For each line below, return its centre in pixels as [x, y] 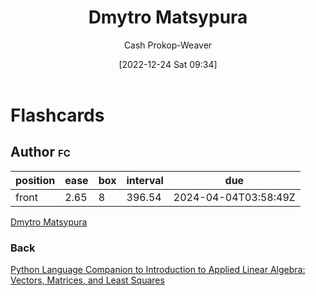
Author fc [40, 152]
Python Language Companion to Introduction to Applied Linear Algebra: [158, 270]
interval [145, 180]
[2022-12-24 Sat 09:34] [168, 64]
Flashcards [57, 115]
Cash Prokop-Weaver [168, 45]
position [35, 180]
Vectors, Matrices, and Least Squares [87, 280]
